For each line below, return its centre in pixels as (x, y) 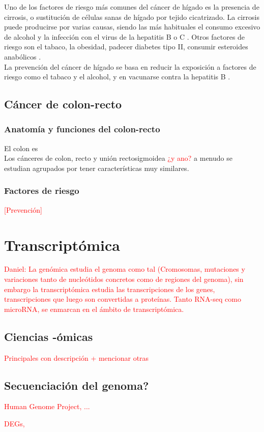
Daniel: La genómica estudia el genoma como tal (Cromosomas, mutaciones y (125, 269)
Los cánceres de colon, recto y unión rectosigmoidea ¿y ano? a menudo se (118, 158)
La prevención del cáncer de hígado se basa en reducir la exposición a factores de (130, 66)
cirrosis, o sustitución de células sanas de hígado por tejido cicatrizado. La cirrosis (132, 17)
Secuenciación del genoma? (77, 385)
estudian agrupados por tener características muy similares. (97, 168)
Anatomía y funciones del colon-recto (82, 129)
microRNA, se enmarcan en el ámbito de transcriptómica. (94, 309)
